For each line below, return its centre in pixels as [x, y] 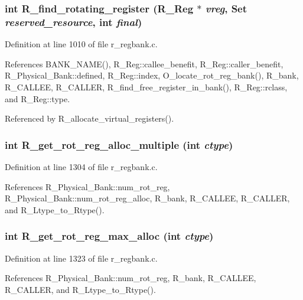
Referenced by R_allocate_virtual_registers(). [89, 118]
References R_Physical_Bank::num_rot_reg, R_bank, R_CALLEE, [131, 278]
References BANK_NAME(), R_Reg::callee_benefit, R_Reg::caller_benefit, [144, 63]
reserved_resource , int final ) [74, 22]
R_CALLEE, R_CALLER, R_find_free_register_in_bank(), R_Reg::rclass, [146, 87]
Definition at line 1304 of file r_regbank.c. [81, 166]
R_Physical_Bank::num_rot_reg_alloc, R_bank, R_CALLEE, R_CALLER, [147, 198]
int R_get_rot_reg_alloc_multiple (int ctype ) [119, 144]
